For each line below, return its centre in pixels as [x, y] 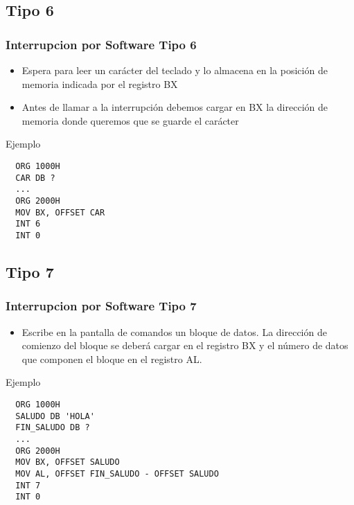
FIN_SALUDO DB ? [53, 428]
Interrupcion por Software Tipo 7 [101, 306]
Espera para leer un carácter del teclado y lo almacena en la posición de [175, 70]
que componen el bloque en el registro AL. [112, 358]
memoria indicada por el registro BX [100, 83]
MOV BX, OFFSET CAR [60, 212]
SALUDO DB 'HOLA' [55, 416]
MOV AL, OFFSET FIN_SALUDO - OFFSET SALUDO [117, 473]
